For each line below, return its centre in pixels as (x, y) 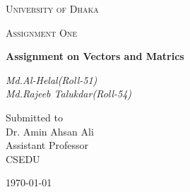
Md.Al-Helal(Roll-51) (52, 79)
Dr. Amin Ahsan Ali (50, 131)
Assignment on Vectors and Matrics (95, 56)
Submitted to (34, 117)
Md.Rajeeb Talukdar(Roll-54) (69, 94)
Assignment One (42, 32)
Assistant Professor (47, 145)
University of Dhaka (52, 8)
